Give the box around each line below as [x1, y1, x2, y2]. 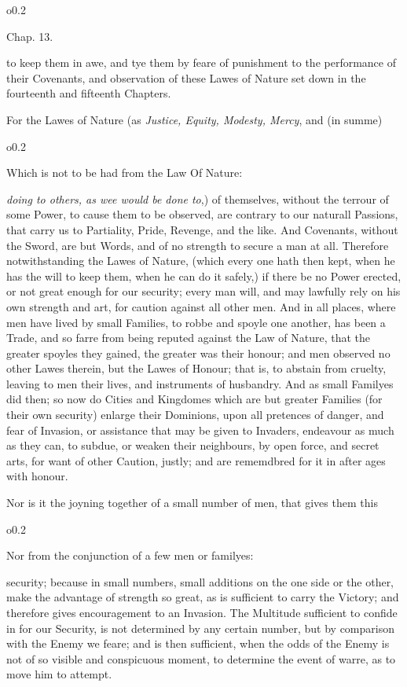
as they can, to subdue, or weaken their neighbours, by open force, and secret [6, 437, 379, 454]
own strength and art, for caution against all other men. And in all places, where [6, 298, 396, 314]
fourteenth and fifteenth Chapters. [6, 85, 171, 101]
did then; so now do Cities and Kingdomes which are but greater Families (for [6, 391, 383, 407]
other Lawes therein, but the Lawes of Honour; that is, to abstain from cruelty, [6, 360, 387, 377]
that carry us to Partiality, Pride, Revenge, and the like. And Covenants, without [6, 221, 398, 237]
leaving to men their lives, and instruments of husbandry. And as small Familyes [6, 375, 394, 391]
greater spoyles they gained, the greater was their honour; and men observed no [6, 344, 390, 361]
